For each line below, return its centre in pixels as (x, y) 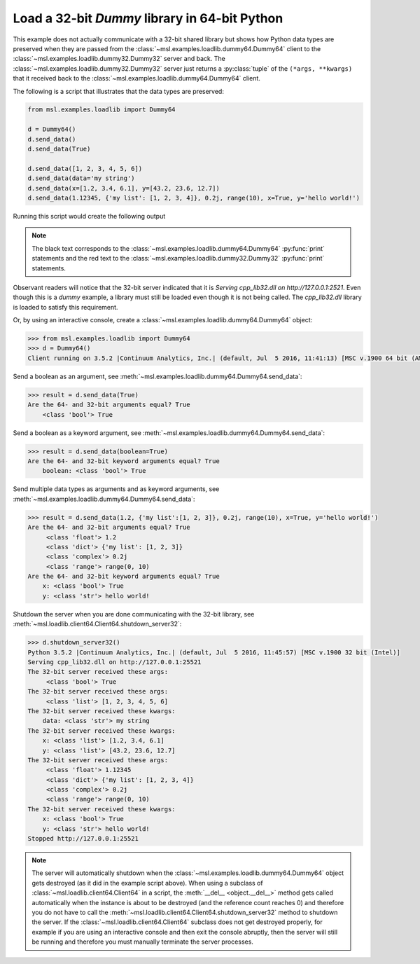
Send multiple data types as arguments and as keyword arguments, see (116, 489)
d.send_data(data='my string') (82, 178)
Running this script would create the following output (89, 216)
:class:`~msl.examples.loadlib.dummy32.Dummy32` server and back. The (119, 59)
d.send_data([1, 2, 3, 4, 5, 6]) (85, 168)
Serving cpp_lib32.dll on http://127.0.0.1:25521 (114, 662)
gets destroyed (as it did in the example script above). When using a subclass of (147, 883)
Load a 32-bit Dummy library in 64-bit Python (148, 18)
